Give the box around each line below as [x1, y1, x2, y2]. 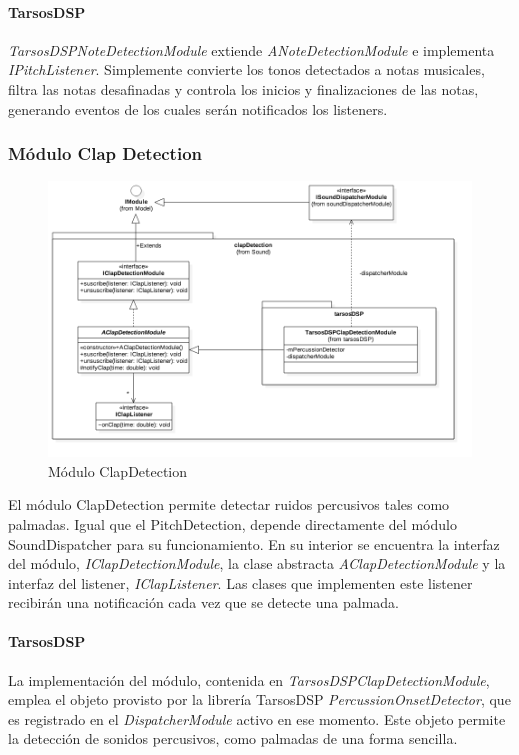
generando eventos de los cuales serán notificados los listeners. [8, 98, 388, 119]
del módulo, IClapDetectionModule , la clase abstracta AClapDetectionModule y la [8, 553, 506, 574]
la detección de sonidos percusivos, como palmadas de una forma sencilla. [8, 728, 458, 749]
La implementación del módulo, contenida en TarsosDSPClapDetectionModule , [8, 669, 490, 690]
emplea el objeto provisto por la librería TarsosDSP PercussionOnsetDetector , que [8, 689, 511, 710]
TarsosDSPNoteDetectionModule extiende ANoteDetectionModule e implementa [8, 39, 495, 60]
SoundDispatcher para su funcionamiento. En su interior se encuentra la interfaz [8, 533, 500, 554]
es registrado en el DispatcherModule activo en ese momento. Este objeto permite [8, 708, 506, 729]
